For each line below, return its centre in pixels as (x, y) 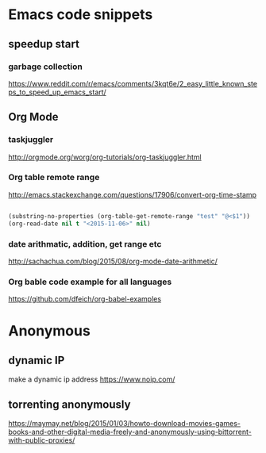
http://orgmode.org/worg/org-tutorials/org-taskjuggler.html (105, 157)
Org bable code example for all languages (90, 282)
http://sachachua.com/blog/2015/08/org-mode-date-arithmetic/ (113, 261)
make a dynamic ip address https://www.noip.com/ (92, 379)
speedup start (44, 44)
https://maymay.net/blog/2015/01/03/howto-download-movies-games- (124, 424)
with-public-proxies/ (42, 440)
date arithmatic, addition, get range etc (85, 244)
